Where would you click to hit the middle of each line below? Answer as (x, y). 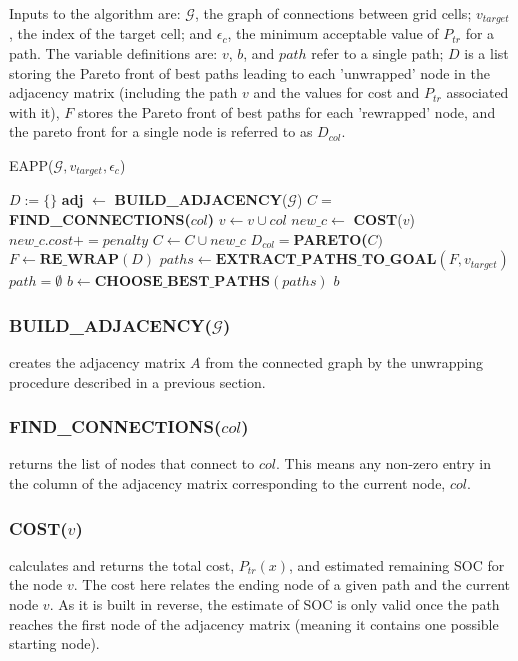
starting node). (54, 643)
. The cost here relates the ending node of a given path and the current (291, 584)
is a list (486, 53)
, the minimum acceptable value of (333, 33)
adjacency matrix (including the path (123, 92)
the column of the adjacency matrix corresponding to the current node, (227, 483)
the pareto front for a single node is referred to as (161, 131)
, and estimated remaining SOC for (396, 564)
